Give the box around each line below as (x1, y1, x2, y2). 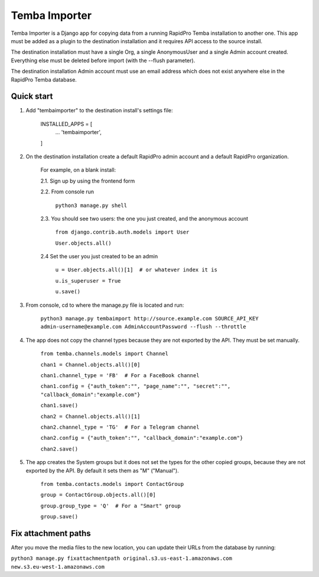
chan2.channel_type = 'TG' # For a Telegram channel (40, 423, 200, 430)
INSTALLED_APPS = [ (40, 120, 93, 127)
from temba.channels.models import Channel (40, 351, 168, 357)
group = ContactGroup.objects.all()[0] (40, 491, 156, 498)
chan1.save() (40, 402, 79, 409)
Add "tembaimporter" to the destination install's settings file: (25, 107, 173, 114)
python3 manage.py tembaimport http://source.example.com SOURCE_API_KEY (40, 315, 259, 322)
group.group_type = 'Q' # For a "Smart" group (40, 503, 181, 509)
